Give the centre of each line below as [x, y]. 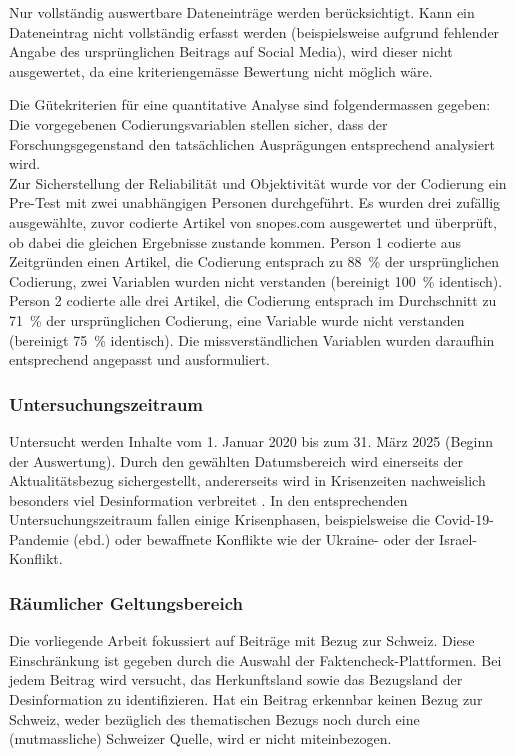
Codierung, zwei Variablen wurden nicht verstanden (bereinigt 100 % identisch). [256, 280]
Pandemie [39, 538]
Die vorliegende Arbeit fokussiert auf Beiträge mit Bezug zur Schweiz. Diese [242, 640]
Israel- [458, 538]
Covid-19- [464, 519]
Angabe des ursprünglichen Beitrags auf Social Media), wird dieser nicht [231, 51]
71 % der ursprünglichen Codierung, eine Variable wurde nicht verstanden [237, 319]
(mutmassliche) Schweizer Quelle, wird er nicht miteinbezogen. [200, 738]
